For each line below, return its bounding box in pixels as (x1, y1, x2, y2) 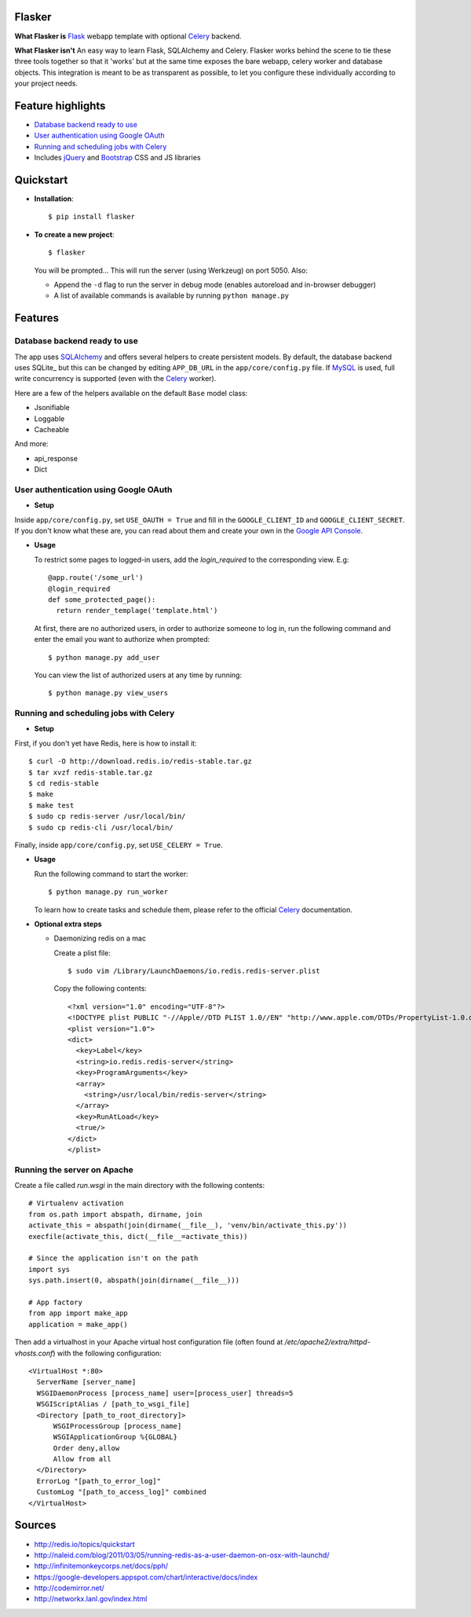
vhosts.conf (14, 1348, 53, 1358)
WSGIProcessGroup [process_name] (53, 1421, 182, 1430)
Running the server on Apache (14, 1164, 133, 1175)
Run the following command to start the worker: (34, 869, 188, 878)
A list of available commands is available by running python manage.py (53, 291, 290, 300)
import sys (28, 1265, 71, 1274)
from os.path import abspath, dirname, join (28, 1210, 203, 1219)
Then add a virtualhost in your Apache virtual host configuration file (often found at (14, 1337, 283, 1347)
